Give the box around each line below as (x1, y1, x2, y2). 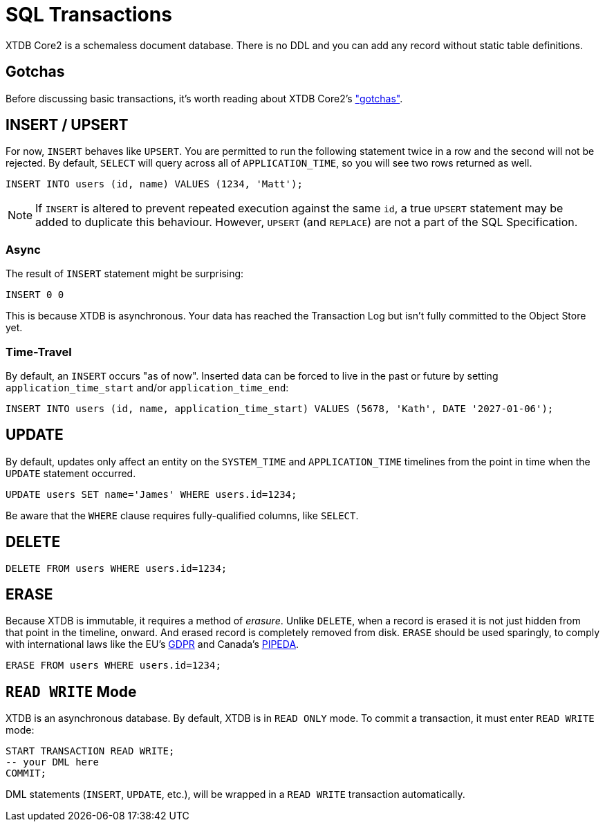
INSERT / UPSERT (6, 116, 129, 134)
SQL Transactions (6, 3, 172, 26)
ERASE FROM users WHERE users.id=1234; (6, 660, 221, 671)
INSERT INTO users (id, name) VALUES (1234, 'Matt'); (6, 178, 303, 190)
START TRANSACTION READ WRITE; (6, 745, 175, 757)
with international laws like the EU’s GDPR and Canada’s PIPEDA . (6, 638, 299, 651)
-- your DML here (6, 756, 99, 768)
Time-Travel (6, 344, 72, 359)
